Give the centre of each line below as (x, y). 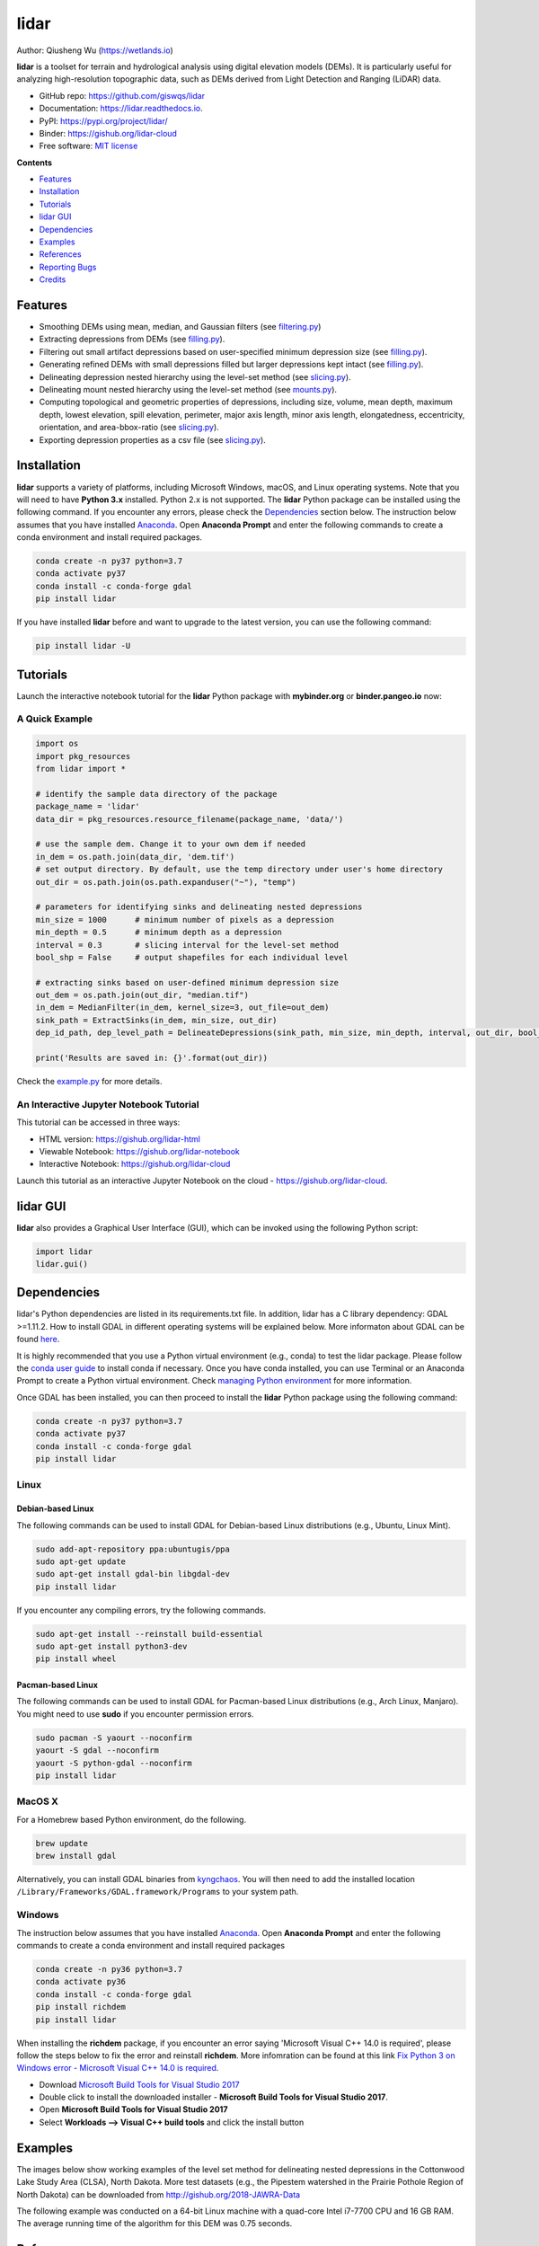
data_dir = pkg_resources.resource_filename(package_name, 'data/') (190, 819)
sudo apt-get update (80, 1561)
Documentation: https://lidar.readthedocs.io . (121, 109)
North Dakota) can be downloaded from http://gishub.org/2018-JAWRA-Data (159, 2194)
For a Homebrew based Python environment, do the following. (132, 1819)
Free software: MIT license (88, 146)
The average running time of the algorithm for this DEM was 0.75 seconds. (155, 2224)
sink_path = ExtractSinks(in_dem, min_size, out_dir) (156, 1020)
